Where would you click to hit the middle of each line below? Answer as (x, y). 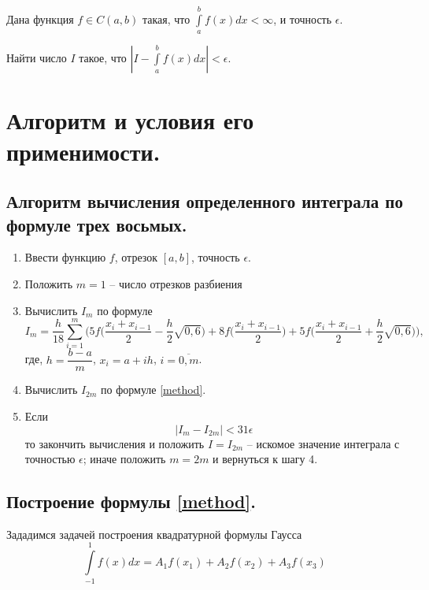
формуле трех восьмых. (97, 224)
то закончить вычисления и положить (115, 443)
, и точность (303, 19)
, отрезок (136, 257)
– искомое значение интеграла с (323, 443)
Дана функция (40, 19)
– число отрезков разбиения (176, 283)
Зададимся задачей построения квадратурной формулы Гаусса (154, 534)
